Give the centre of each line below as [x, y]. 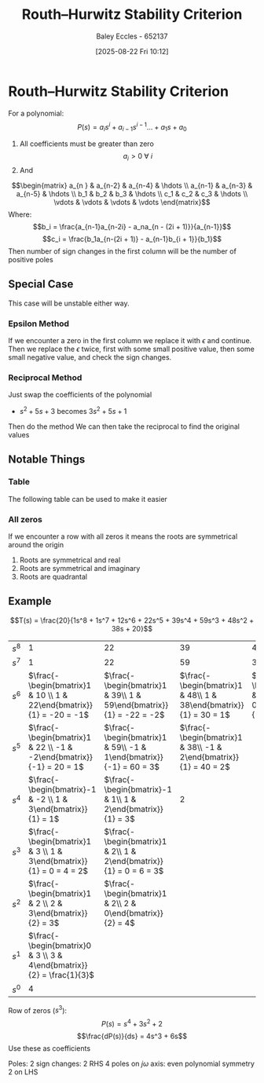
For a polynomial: [36, 113]
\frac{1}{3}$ [71, 975]
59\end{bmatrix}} [136, 705]
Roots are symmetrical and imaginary [80, 568]
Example [30, 601]
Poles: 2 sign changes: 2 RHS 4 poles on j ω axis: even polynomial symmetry [132, 1064]
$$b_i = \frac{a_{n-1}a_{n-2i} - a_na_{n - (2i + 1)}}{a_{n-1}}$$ [132, 226]
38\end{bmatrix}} [212, 705]
